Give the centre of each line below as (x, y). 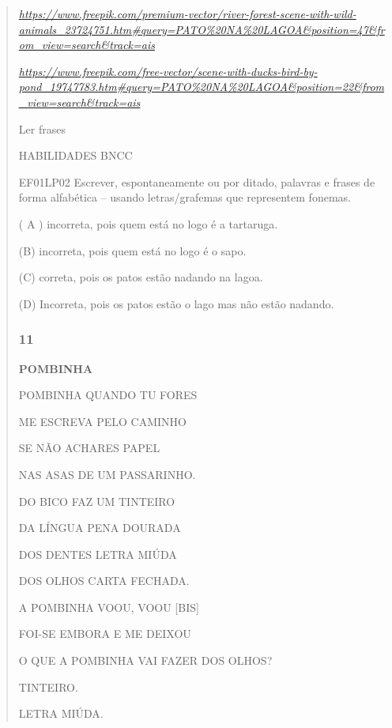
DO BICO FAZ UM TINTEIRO (97, 501)
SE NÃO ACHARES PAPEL (89, 448)
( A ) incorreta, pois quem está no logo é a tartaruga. (148, 223)
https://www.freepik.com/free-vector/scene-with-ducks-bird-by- (168, 71)
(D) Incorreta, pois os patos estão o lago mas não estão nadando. (176, 303)
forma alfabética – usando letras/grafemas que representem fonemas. (185, 197)
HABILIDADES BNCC (75, 155)
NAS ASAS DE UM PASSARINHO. (107, 474)
